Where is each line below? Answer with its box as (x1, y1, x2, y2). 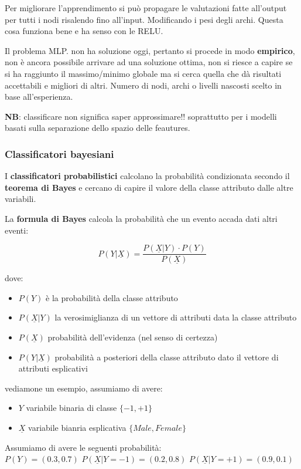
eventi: (5, 224, 29, 236)
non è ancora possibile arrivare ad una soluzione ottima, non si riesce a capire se (5, 56, 293, 68)
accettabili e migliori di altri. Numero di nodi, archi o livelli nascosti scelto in (5, 79, 282, 91)
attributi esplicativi (18, 362, 88, 374)
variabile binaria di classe (26, 401, 117, 414)
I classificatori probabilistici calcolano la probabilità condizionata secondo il (5, 170, 290, 182)
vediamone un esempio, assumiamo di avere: (5, 382, 163, 394)
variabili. (5, 193, 36, 205)
